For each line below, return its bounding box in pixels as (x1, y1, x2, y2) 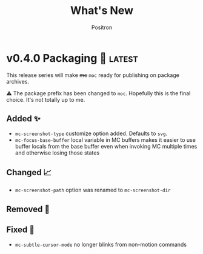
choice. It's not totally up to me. (6, 96, 85, 103)
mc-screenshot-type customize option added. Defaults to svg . (15, 130, 168, 137)
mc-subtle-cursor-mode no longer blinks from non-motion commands (15, 241, 187, 248)
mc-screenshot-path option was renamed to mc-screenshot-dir (15, 186, 171, 194)
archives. (6, 78, 29, 85)
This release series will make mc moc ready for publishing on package (6, 71, 180, 79)
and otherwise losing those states (15, 149, 100, 156)
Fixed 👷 (6, 225, 35, 235)
